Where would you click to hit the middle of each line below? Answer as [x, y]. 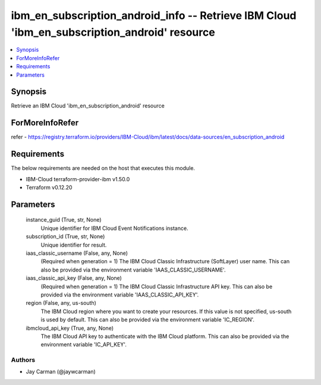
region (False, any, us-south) [61, 303]
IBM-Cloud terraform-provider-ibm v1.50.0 [78, 179]
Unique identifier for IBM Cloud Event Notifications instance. [114, 228]
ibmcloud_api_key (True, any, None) [70, 328]
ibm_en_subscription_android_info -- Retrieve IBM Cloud [154, 15]
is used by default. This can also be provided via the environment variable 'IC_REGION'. [148, 320]
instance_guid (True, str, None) [64, 220]
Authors [23, 360]
